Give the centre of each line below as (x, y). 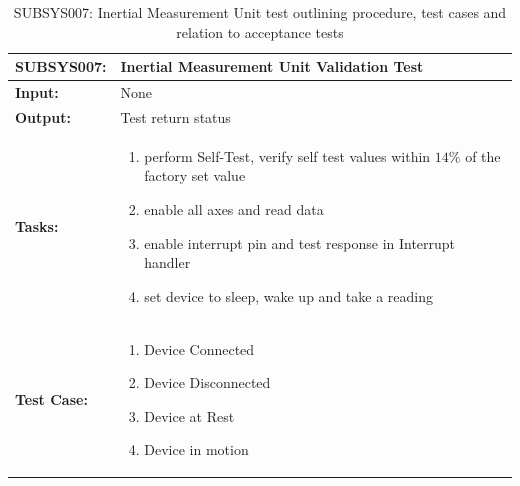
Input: (37, 92)
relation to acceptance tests (260, 31)
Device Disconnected (207, 382)
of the (483, 155)
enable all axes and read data (234, 208)
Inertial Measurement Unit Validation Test (272, 66)
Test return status (175, 116)
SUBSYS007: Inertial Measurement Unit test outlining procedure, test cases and (260, 12)
